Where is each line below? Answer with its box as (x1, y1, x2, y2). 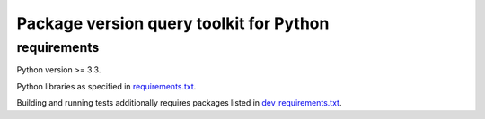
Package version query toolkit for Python (16, 13, 330, 33)
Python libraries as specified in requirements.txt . (16, 81, 197, 91)
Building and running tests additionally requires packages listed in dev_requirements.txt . (16, 98, 342, 108)
